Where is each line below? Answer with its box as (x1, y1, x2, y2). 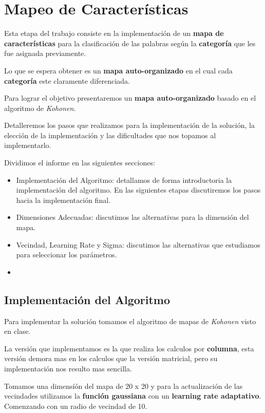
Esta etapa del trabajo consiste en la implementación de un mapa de (4, 28, 224, 39)
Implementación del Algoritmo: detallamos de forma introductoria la (16, 174, 232, 185)
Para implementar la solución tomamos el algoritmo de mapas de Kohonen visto (4, 315, 256, 326)
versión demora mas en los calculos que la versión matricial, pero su (4, 353, 218, 364)
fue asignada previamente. (4, 48, 86, 59)
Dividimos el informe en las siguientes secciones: (4, 157, 155, 168)
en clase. (4, 326, 31, 336)
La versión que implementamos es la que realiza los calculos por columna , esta (4, 343, 254, 353)
